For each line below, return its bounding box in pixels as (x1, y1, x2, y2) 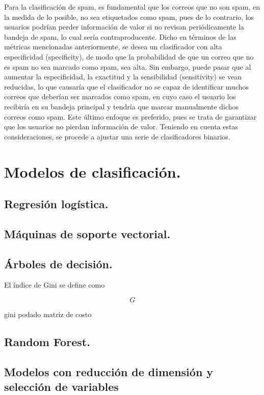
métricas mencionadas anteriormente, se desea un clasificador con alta (4, 41, 222, 52)
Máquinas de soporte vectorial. (4, 225, 171, 241)
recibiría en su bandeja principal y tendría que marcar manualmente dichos (4, 101, 239, 111)
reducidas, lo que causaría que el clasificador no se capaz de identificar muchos (4, 81, 249, 92)
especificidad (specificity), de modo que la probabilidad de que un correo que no (4, 51, 254, 62)
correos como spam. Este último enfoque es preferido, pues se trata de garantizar (4, 111, 257, 122)
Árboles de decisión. (4, 256, 113, 271)
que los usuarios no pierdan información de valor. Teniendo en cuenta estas (4, 121, 239, 132)
